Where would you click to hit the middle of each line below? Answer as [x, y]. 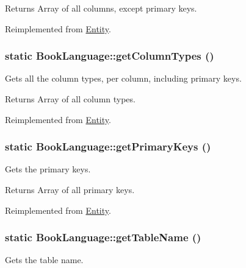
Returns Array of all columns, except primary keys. [101, 8]
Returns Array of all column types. [70, 99]
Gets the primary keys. [48, 169]
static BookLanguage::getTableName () [103, 237]
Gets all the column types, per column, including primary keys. [123, 78]
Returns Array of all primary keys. [70, 189]
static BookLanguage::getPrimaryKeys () [108, 146]
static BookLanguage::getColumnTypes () [110, 56]
